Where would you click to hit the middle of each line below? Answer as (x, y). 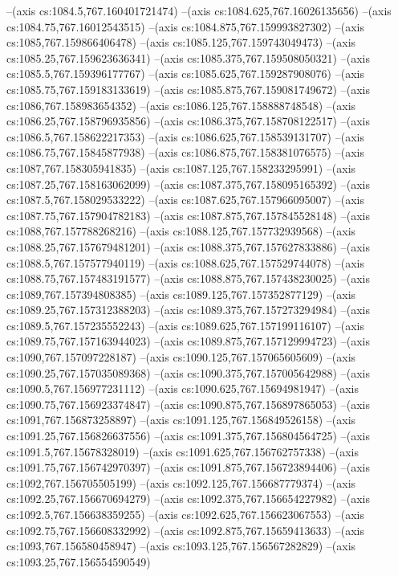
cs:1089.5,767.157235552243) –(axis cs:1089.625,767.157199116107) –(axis (185, 325)
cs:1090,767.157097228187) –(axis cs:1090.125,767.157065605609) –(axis (181, 357)
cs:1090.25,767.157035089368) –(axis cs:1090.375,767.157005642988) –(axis (188, 372)
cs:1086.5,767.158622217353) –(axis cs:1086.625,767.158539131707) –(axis (185, 136)
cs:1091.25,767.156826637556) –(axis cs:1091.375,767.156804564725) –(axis (188, 436)
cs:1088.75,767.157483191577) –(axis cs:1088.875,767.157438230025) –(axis (188, 278)
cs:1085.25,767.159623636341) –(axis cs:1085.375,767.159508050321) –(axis (188, 57)
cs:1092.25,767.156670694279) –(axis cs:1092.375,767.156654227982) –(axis (188, 498)
